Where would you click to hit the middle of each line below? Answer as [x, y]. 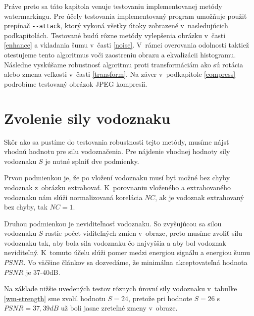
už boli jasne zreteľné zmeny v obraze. [119, 308]
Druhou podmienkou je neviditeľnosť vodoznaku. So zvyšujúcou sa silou [113, 223]
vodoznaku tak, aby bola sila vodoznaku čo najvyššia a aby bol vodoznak [115, 242]
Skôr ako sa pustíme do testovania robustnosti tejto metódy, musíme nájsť [117, 141]
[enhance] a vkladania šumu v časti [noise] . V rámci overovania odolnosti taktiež [127, 45]
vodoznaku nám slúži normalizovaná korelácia [73, 197]
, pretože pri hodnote [160, 298]
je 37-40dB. [43, 272]
